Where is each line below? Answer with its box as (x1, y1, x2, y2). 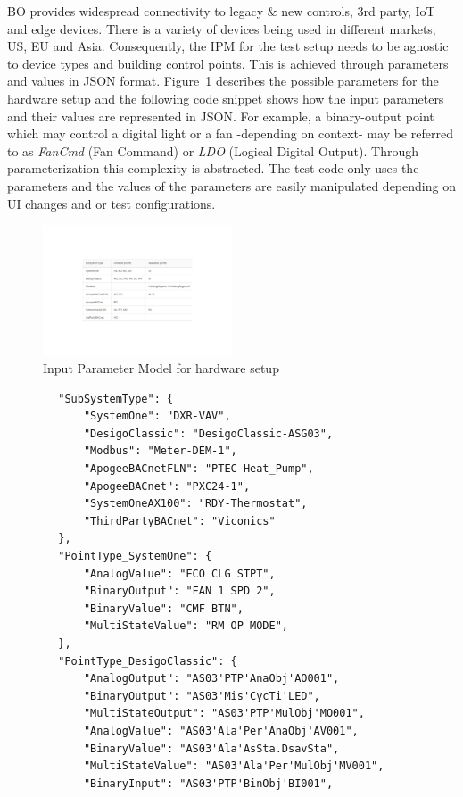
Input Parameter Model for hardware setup (43, 359, 279, 378)
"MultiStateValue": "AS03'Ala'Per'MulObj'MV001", (83, 760, 384, 773)
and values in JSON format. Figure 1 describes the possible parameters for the (7, 71, 439, 90)
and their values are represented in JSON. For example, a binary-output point (7, 106, 434, 125)
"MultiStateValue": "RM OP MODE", (83, 619, 288, 633)
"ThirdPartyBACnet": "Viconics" (83, 514, 276, 527)
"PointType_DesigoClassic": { (58, 654, 237, 668)
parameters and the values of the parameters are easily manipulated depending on (7, 176, 456, 195)
